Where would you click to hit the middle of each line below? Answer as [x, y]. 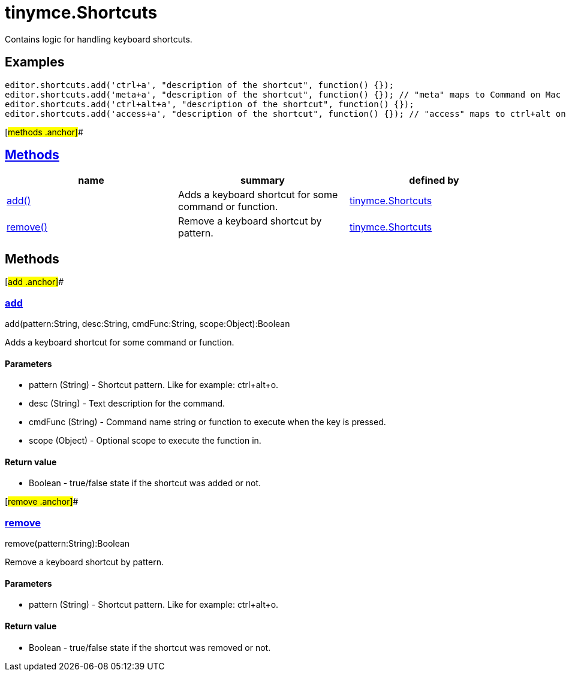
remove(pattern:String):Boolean [67, 544]
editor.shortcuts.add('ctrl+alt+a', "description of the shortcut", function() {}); [210, 104]
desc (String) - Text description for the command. [127, 404]
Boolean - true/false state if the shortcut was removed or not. [150, 647]
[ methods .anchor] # [44, 132]
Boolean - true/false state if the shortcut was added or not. [145, 483]
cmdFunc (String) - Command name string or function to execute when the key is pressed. [207, 422]
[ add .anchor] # [34, 282]
